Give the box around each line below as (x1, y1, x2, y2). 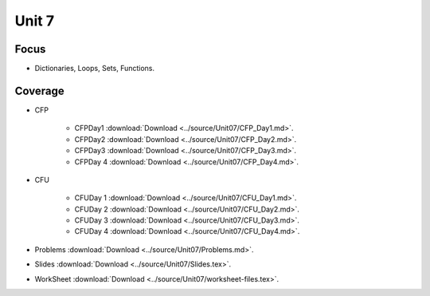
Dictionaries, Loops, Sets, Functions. (34, 64, 155, 73)
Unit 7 (14, 12, 55, 30)
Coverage (14, 84, 64, 97)
